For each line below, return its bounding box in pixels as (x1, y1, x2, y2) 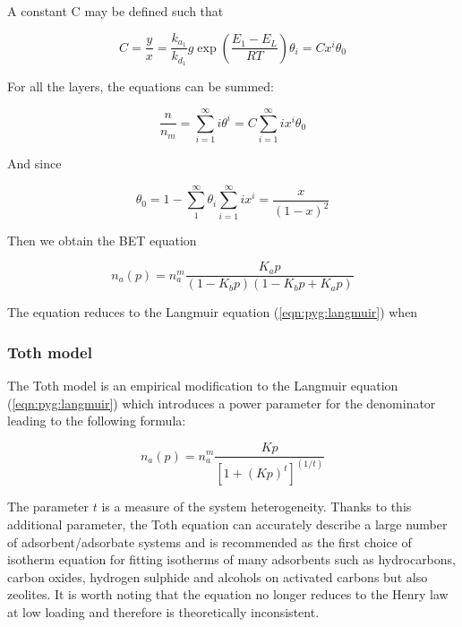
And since (7, 154, 62, 173)
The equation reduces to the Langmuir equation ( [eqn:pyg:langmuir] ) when (7, 303, 418, 322)
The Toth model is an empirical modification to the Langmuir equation (7, 376, 398, 395)
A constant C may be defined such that (7, 2, 224, 20)
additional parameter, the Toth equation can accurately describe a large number (7, 514, 448, 533)
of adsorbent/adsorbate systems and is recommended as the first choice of (7, 532, 412, 551)
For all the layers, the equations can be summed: (7, 77, 274, 96)
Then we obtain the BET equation (7, 230, 197, 249)
